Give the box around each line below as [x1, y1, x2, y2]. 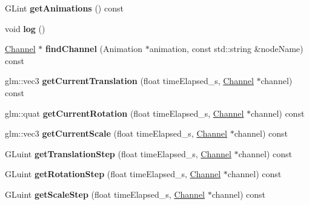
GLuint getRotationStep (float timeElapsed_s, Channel [5, 168, 221, 180]
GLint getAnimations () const [5, 2, 124, 14]
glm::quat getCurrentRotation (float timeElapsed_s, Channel [5, 106, 244, 119]
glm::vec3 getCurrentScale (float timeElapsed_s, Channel [5, 127, 227, 140]
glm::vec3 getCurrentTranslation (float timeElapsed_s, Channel [5, 74, 254, 87]
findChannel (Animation [45, 42, 142, 55]
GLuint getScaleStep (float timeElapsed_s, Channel [5, 187, 205, 200]
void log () [5, 22, 45, 34]
